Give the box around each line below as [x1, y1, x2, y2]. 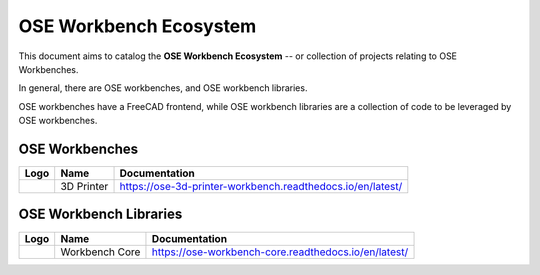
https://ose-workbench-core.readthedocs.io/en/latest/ [151, 245, 409, 259]
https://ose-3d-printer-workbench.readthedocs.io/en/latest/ [119, 180, 403, 194]
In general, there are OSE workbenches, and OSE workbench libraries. [18, 82, 308, 94]
